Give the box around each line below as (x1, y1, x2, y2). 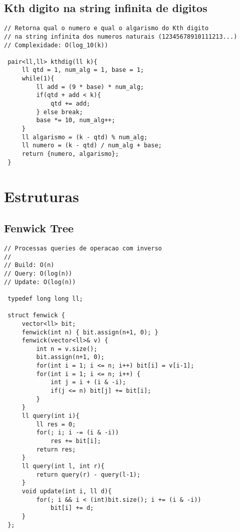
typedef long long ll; (8, 295, 83, 302)
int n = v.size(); (36, 345, 98, 352)
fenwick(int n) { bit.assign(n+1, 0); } (22, 328, 158, 336)
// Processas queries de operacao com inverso (4, 244, 162, 252)
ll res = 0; (36, 420, 76, 428)
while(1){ (22, 75, 55, 82)
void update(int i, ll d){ (22, 487, 112, 495)
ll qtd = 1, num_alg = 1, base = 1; (22, 66, 144, 74)
